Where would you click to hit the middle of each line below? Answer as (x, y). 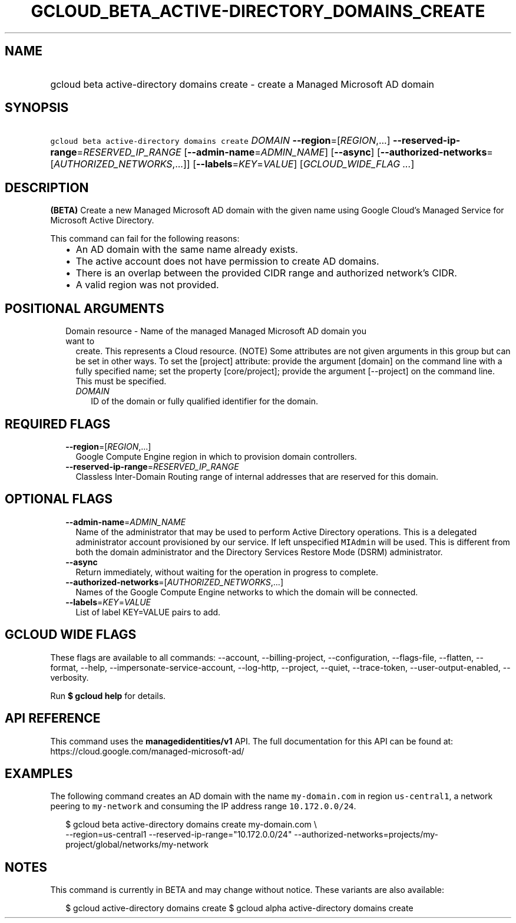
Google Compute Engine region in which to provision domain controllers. (216, 456)
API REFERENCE (53, 718)
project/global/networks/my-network (137, 845)
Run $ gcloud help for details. (108, 695)
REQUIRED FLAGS (58, 424)
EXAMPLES (39, 773)
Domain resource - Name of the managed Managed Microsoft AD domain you (216, 331)
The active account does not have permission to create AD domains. (227, 261)
